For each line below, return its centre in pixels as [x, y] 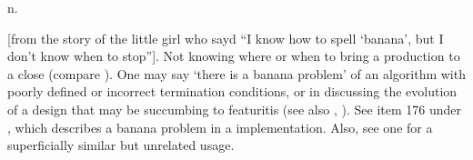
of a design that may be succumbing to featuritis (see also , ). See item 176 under [234, 109]
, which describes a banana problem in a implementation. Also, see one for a [220, 127]
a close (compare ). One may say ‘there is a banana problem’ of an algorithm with [236, 73]
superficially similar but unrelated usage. [121, 145]
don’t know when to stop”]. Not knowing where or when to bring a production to [234, 56]
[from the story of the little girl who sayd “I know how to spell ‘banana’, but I [226, 38]
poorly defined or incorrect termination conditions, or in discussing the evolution [232, 91]
